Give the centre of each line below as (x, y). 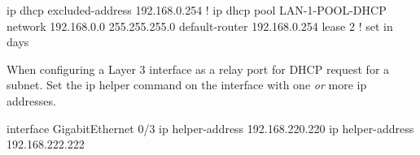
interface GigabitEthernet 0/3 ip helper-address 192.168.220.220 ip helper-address (210, 128)
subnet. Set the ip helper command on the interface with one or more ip (187, 85)
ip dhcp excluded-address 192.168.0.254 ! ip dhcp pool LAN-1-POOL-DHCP (197, 10)
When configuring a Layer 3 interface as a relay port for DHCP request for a (198, 69)
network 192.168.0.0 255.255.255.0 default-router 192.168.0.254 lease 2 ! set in (200, 26)
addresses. (31, 100)
